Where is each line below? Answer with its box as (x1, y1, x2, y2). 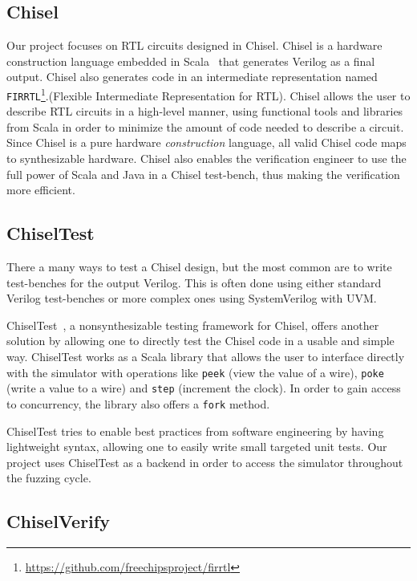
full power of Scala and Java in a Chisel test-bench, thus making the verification (6, 165, 400, 182)
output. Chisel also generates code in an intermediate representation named (6, 68, 378, 85)
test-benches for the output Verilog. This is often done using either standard (6, 274, 382, 290)
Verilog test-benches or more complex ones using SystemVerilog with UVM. (6, 290, 377, 307)
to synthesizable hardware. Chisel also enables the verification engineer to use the (6, 150, 407, 167)
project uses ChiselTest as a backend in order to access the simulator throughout (6, 453, 403, 470)
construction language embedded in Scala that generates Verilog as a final (6, 52, 375, 69)
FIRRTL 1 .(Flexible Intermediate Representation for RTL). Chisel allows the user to (6, 84, 411, 104)
